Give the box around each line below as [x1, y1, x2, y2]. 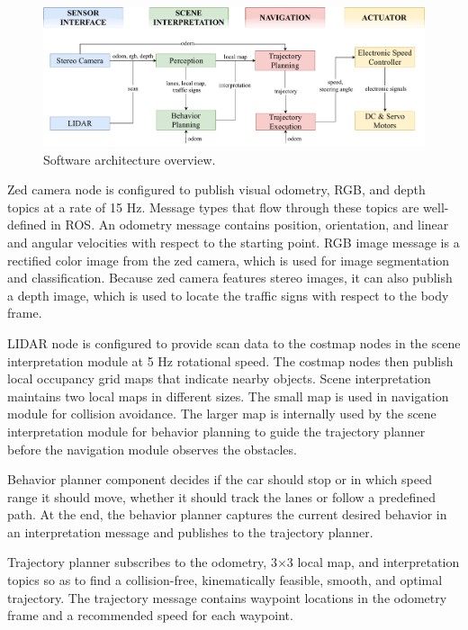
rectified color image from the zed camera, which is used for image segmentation [7, 250, 450, 269]
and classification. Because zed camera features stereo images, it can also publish [7, 268, 453, 287]
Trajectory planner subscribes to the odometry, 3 [7, 553, 277, 571]
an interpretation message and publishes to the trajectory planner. [7, 522, 373, 541]
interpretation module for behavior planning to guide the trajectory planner [7, 421, 426, 440]
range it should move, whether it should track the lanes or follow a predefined [7, 487, 436, 506]
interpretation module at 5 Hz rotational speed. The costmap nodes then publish [7, 351, 454, 370]
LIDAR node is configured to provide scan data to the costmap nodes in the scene [7, 333, 461, 352]
